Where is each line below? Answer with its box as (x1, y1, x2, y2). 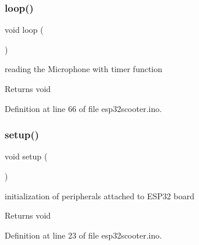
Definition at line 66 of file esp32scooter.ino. (5, 102, 162, 114)
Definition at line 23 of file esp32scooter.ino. (5, 229, 162, 241)
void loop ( (5, 23, 44, 36)
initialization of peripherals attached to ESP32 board (5, 189, 194, 202)
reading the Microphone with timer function (5, 63, 163, 75)
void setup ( (5, 150, 48, 162)
